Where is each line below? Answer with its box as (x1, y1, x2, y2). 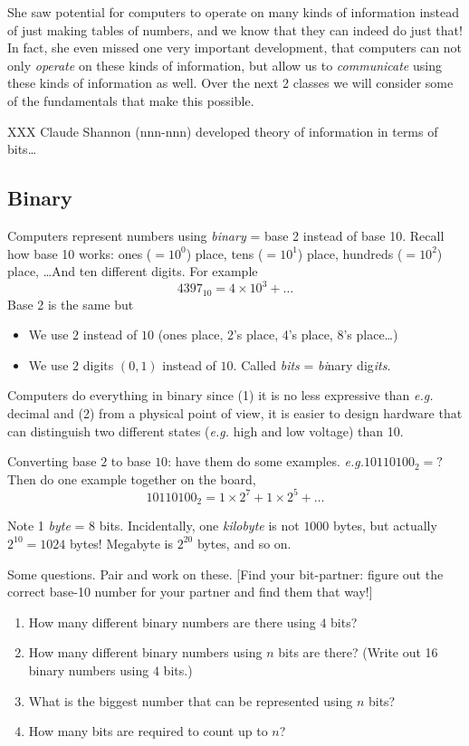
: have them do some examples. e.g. (167, 452, 364, 471)
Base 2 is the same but (7, 294, 134, 313)
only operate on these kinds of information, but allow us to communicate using (7, 55, 442, 74)
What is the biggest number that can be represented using (28, 691, 353, 710)
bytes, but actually (333, 516, 437, 535)
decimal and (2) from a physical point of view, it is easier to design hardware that (7, 404, 463, 423)
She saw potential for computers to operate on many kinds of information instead (7, 3, 460, 21)
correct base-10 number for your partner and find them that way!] (7, 582, 373, 601)
